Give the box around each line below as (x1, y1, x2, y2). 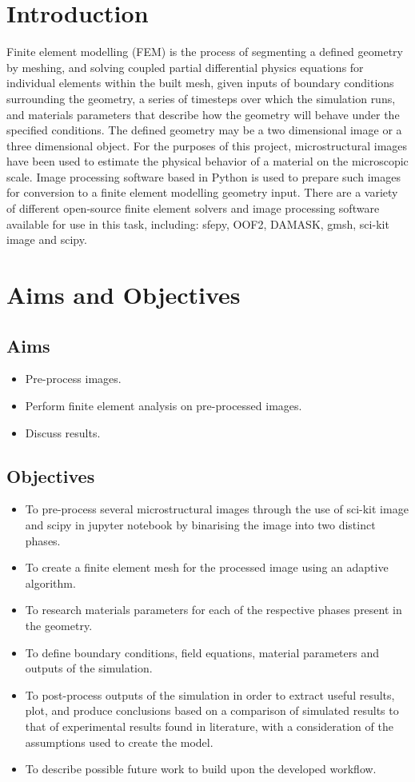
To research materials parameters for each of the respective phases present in (25, 601, 402, 618)
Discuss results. (25, 424, 101, 441)
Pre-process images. (25, 370, 122, 387)
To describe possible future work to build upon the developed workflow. (25, 760, 377, 777)
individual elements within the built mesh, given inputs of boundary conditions (6, 74, 394, 91)
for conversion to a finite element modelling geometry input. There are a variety (6, 184, 398, 201)
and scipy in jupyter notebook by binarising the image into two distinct (25, 517, 376, 533)
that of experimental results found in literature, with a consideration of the (25, 717, 393, 734)
